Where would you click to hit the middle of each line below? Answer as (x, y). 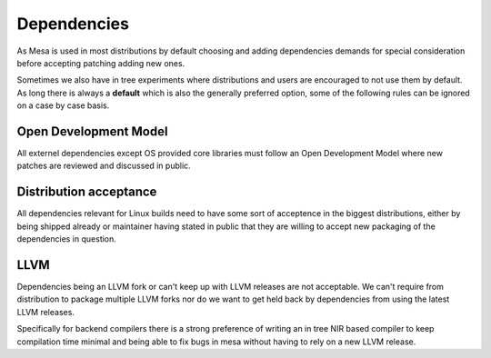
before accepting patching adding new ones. (101, 63)
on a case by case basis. (63, 105)
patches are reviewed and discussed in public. (104, 166)
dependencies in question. (67, 239)
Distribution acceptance (87, 192)
